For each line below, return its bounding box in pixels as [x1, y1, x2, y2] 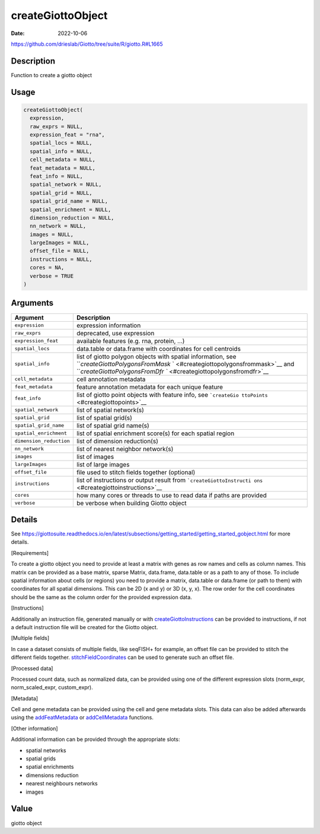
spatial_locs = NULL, [30, 139, 93, 147]
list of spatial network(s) [76, 405, 145, 414]
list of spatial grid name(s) [76, 421, 149, 430]
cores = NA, [30, 264, 65, 271]
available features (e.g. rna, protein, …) [76, 337, 185, 345]
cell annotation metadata [76, 375, 146, 383]
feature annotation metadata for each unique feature [76, 383, 223, 391]
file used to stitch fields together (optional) [76, 468, 196, 476]
